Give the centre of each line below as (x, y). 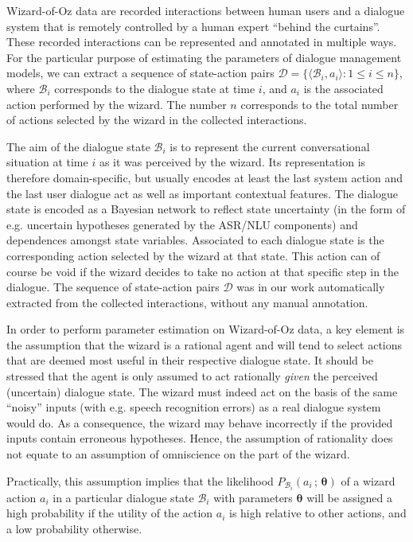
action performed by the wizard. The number (117, 104)
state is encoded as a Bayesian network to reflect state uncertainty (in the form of (206, 209)
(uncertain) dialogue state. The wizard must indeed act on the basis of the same (202, 391)
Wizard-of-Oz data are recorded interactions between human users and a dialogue (206, 10)
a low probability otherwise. (74, 528)
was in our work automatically (311, 287)
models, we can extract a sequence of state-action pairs (140, 73)
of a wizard (368, 480)
